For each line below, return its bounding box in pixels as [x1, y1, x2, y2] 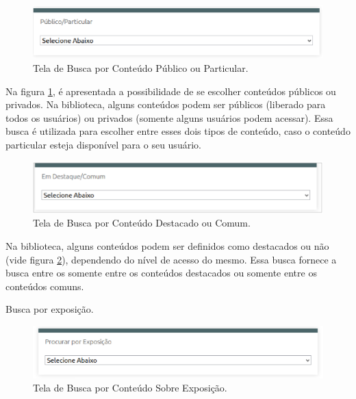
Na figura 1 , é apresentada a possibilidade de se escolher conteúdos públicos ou [5, 83, 336, 98]
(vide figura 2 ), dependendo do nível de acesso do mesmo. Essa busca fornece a [5, 252, 337, 266]
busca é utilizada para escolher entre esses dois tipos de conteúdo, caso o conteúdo [5, 124, 351, 138]
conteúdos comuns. [5, 279, 84, 293]
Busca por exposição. [5, 302, 94, 316]
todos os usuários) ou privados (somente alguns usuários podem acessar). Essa [5, 110, 333, 125]
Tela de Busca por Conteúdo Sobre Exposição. [33, 381, 227, 395]
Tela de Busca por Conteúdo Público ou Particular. [33, 61, 249, 75]
